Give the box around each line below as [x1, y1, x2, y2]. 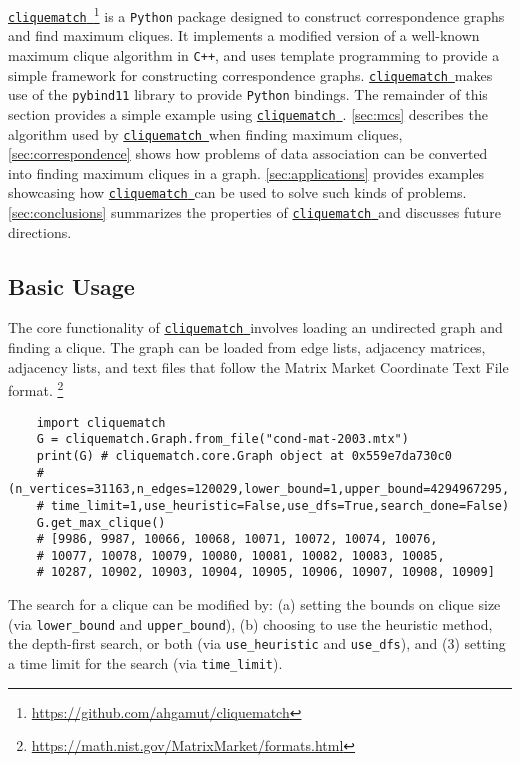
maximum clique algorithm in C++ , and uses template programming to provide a [8, 44, 500, 65]
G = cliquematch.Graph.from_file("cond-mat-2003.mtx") [36, 432, 409, 447]
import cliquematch [36, 415, 166, 430]
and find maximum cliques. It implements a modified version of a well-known [8, 25, 480, 46]
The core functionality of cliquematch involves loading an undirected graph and [8, 317, 503, 338]
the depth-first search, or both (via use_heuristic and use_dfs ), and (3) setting [8, 633, 506, 654]
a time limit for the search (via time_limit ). [8, 653, 283, 674]
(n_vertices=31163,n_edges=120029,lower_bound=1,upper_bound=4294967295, [8, 482, 510, 497]
